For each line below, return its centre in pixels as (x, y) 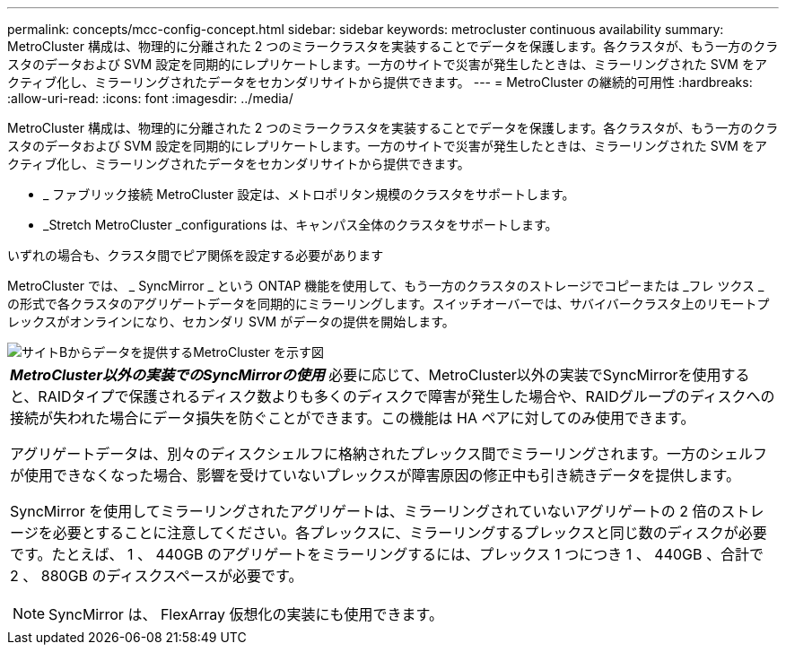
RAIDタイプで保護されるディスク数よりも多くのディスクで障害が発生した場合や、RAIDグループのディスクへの (406, 396)
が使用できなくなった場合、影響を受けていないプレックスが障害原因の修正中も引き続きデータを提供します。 (375, 475)
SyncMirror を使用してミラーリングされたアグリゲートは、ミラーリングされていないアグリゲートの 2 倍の (366, 511)
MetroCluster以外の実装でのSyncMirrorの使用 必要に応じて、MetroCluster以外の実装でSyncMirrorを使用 (366, 375)
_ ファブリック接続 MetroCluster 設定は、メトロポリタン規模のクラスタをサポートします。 (309, 194)
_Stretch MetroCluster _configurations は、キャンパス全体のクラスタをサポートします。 (301, 225)
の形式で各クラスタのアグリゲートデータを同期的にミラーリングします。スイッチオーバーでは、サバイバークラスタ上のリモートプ (389, 304)
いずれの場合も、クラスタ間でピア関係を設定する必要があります (196, 255)
